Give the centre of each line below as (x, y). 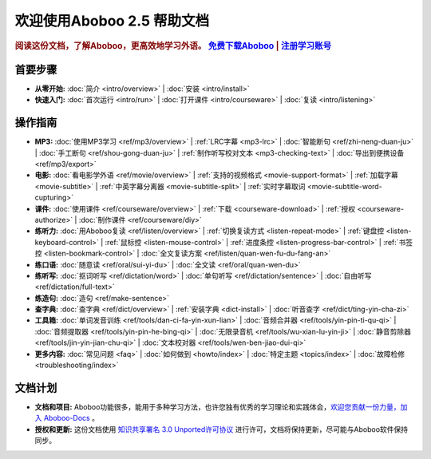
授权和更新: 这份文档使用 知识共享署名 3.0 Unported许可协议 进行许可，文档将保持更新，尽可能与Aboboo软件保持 (221, 429)
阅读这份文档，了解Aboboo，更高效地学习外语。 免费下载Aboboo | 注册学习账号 (173, 46)
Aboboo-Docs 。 (71, 418)
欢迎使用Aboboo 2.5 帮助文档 (112, 21)
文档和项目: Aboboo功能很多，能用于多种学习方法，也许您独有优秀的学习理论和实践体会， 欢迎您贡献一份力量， (217, 406)
